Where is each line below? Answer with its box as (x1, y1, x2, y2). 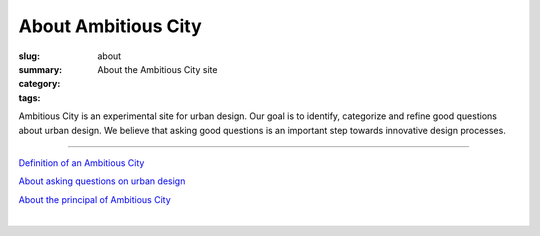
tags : (18, 91, 41, 104)
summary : (18, 63, 63, 75)
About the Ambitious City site (97, 63, 218, 75)
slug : (18, 50, 40, 62)
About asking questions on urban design (18, 175, 186, 187)
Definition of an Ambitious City (18, 156, 145, 169)
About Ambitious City (18, 15, 202, 37)
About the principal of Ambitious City (18, 193, 172, 205)
